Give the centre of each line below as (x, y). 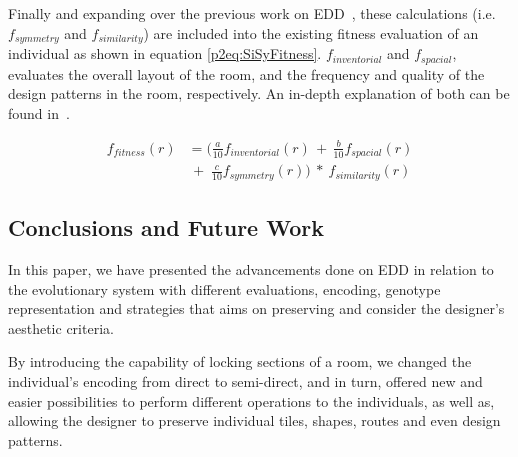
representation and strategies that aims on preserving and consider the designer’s (256, 308)
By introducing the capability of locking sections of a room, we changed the (240, 361)
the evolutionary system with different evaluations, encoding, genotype (224, 288)
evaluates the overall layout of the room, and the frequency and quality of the (246, 73)
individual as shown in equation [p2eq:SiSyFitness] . (165, 53)
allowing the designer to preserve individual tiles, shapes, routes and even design (254, 420)
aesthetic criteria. (61, 327)
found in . (39, 112)
